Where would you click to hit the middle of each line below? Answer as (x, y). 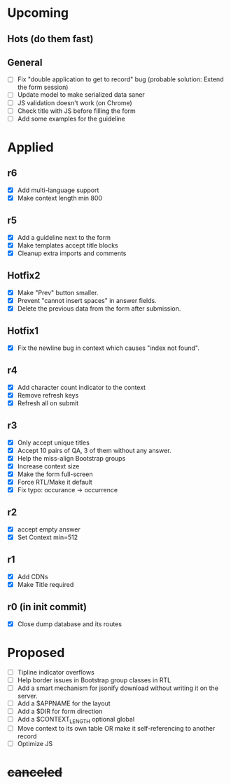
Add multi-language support (58, 190)
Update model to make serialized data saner (81, 95)
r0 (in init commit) (47, 607)
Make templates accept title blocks (68, 245)
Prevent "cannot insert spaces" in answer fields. (87, 300)
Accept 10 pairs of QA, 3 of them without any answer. (94, 450)
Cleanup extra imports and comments (72, 253)
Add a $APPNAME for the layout (64, 703)
